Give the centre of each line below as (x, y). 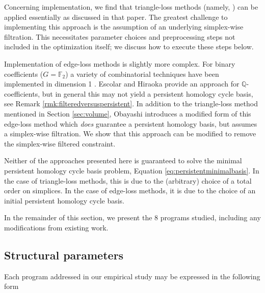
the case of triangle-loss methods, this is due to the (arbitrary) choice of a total (128, 180)
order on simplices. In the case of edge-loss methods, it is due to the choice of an (130, 191)
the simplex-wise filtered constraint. (60, 143)
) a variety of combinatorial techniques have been (142, 74)
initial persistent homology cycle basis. (64, 200)
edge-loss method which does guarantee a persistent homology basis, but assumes (131, 123)
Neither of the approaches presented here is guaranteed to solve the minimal (123, 160)
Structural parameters (64, 255)
